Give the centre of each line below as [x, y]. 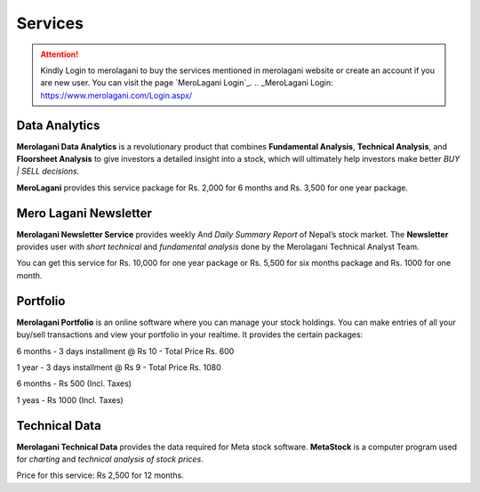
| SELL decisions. [48, 171]
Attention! [60, 54]
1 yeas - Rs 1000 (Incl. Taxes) [70, 399]
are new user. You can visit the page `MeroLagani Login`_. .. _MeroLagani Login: [187, 83]
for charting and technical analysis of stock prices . [110, 459]
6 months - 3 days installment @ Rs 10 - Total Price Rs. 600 [125, 351]
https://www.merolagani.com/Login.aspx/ [116, 95]
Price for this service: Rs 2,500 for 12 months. [100, 475]
